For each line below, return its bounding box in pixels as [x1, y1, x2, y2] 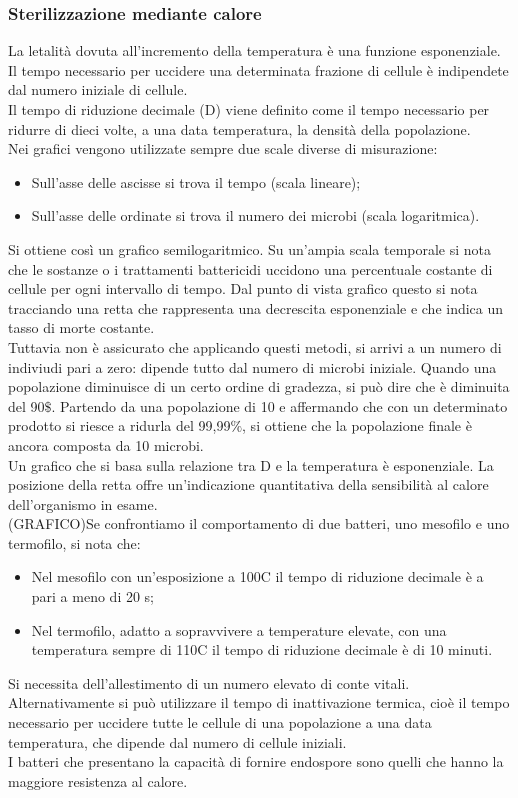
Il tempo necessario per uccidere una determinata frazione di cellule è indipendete [8, 59, 509, 80]
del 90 [8, 395, 45, 416]
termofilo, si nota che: [8, 532, 141, 553]
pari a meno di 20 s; [31, 586, 155, 607]
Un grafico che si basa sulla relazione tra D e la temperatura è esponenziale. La [8, 454, 494, 475]
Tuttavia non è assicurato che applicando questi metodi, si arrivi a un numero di [8, 336, 502, 357]
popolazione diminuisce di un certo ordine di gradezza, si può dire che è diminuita [8, 376, 510, 397]
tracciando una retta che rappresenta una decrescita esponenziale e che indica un [8, 297, 504, 318]
